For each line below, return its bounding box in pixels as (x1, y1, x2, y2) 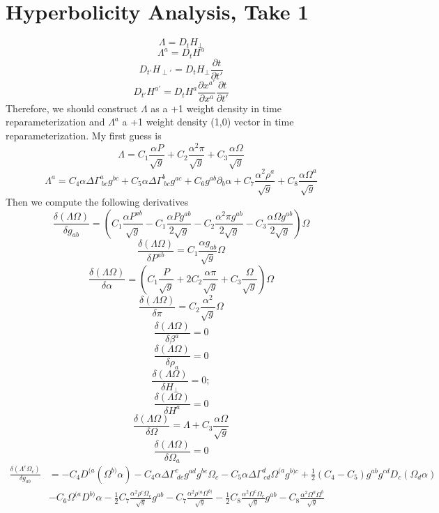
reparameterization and (6, 114, 105, 129)
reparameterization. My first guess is (6, 128, 162, 142)
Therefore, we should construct (6, 100, 138, 115)
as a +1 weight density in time (151, 100, 282, 115)
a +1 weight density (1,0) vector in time (122, 114, 294, 129)
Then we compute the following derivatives (6, 194, 189, 209)
